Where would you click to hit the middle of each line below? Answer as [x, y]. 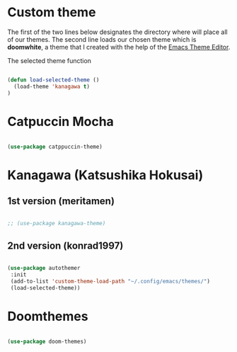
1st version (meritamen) [61, 201]
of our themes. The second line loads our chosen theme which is [102, 39]
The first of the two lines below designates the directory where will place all [117, 32]
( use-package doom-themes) [47, 341]
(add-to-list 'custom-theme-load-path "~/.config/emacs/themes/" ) [110, 281]
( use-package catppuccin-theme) [55, 147]
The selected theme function [50, 60]
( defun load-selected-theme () [53, 80]
